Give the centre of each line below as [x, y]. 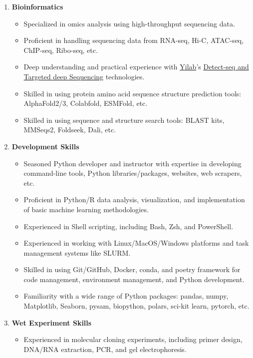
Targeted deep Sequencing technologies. [84, 76]
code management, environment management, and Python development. [134, 279]
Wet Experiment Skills [52, 322]
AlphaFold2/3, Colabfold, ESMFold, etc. [86, 103]
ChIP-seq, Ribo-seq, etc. [61, 50]
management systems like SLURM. [77, 252]
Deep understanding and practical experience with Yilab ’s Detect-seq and [136, 67]
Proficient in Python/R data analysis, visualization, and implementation [134, 199]
